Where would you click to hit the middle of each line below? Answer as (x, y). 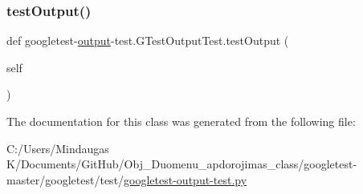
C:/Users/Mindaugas (58, 148)
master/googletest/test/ (65, 179)
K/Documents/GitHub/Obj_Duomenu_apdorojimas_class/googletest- (182, 164)
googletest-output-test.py (186, 179)
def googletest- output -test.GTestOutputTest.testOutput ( (148, 40)
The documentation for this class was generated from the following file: (181, 121)
